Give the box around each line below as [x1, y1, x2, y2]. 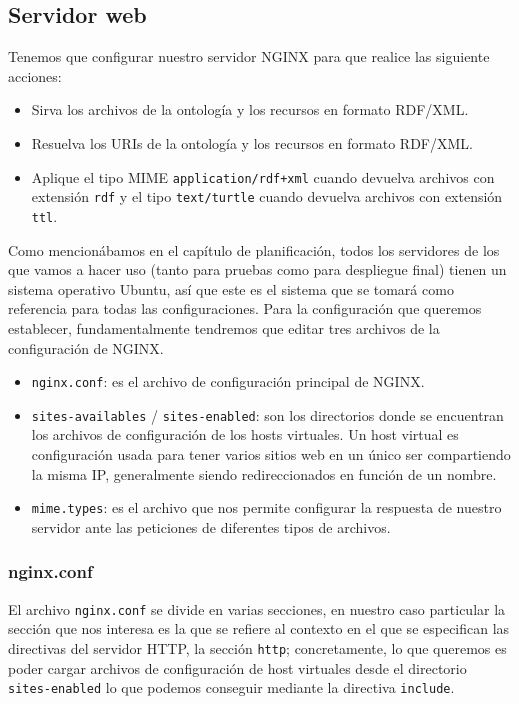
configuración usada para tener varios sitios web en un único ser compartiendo [31, 444, 511, 465]
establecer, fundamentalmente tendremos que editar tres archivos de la [8, 317, 440, 338]
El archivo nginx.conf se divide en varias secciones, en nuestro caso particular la [8, 598, 506, 619]
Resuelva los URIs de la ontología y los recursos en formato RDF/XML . [31, 132, 473, 153]
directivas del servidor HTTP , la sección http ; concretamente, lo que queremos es [8, 637, 507, 658]
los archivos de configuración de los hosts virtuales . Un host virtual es [31, 424, 459, 445]
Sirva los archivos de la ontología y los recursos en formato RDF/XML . [31, 99, 469, 120]
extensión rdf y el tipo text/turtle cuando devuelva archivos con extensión [31, 186, 503, 207]
